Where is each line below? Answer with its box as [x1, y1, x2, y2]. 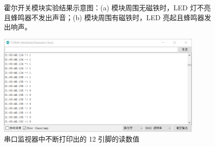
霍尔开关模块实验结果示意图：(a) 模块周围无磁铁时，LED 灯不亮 [4, 2, 211, 12]
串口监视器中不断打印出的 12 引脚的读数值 [4, 133, 140, 144]
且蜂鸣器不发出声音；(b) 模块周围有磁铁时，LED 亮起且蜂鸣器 [4, 12, 204, 22]
